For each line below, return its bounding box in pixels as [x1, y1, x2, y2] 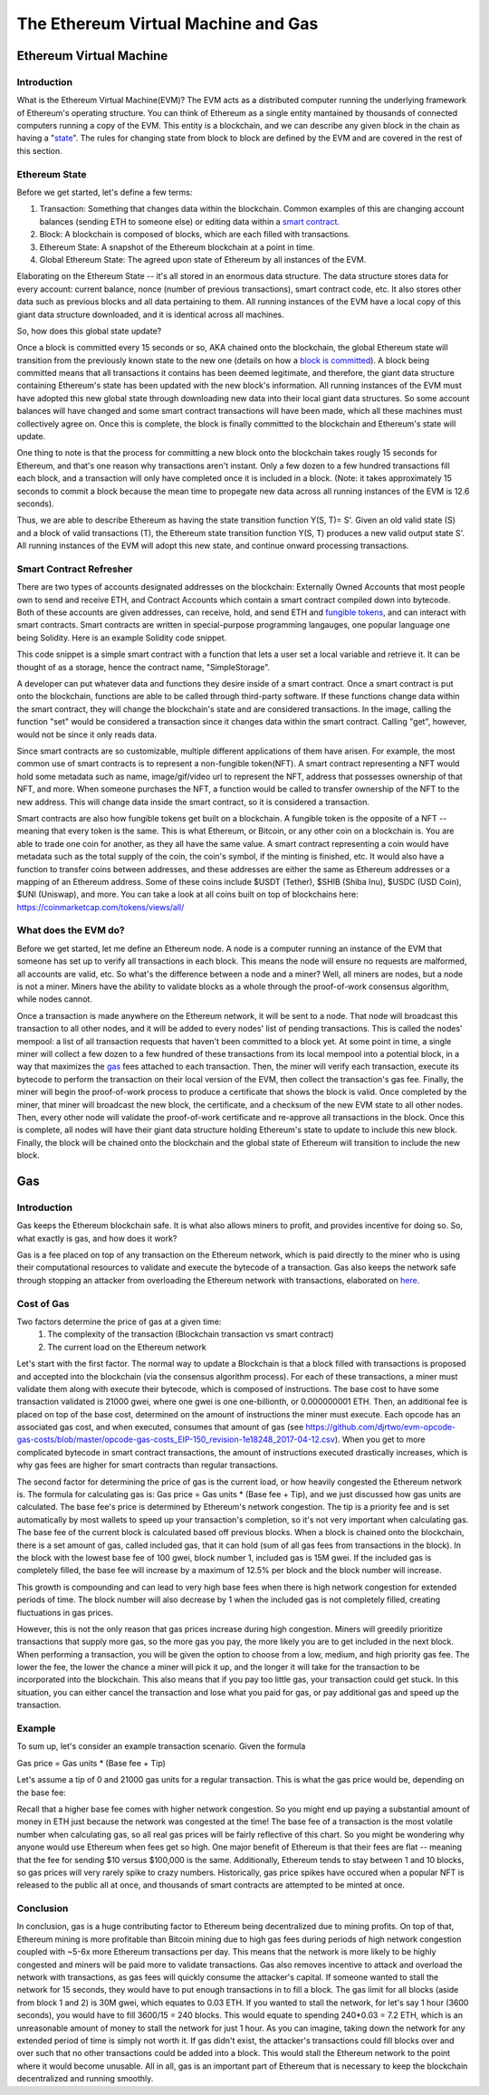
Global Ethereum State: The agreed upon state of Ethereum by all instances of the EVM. [39, 254, 367, 264]
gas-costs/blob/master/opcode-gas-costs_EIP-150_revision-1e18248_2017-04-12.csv [16, 1434, 335, 1445]
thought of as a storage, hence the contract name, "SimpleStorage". [16, 661, 271, 672]
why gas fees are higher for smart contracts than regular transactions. [16, 1459, 279, 1471]
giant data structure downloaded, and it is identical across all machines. [16, 309, 284, 320]
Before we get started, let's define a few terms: [16, 187, 193, 198]
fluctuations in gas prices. [16, 1607, 113, 1618]
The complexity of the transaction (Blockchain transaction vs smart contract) [47, 1329, 334, 1340]
